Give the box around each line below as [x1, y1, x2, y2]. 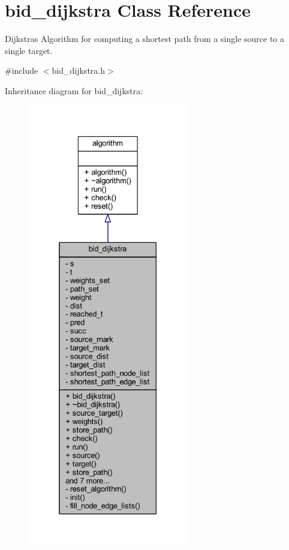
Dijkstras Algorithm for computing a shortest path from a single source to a [5, 32, 285, 45]
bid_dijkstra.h [52, 64, 106, 77]
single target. [5, 44, 53, 56]
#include [5, 64, 38, 77]
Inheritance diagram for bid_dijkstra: [5, 84, 143, 97]
